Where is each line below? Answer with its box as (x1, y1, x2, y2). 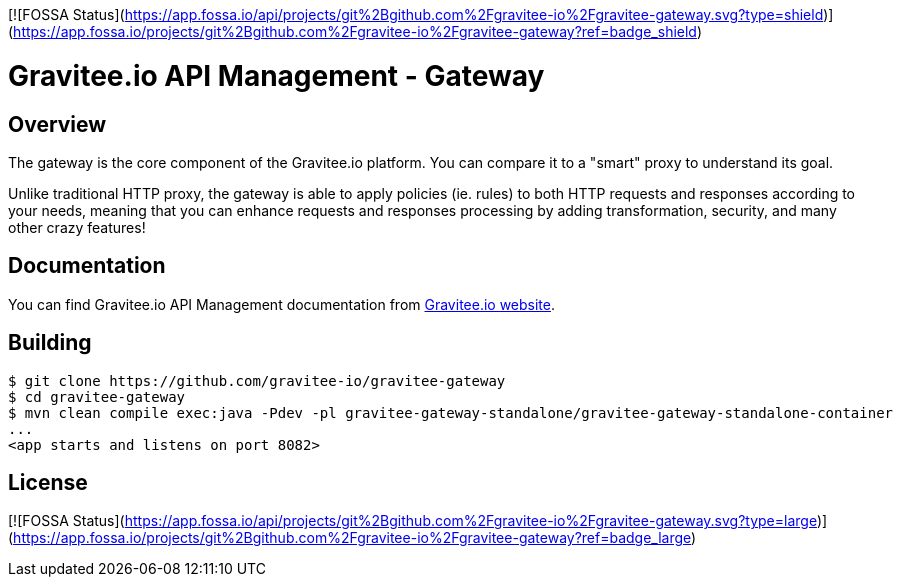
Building (8, 330, 92, 356)
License (8, 470, 88, 496)
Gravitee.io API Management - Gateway (8, 58, 545, 93)
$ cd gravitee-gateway (8, 388, 186, 405)
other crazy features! (8, 218, 146, 236)
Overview (8, 111, 107, 137)
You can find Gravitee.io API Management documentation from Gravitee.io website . (8, 295, 556, 313)
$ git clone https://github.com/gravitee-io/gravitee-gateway (8, 372, 506, 389)
